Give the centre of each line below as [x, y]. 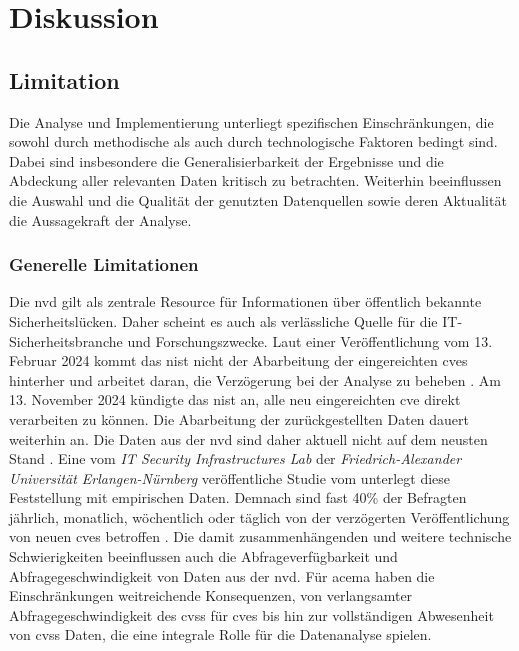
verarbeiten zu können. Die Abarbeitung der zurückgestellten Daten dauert [239, 418]
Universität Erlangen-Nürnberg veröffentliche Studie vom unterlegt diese [230, 477]
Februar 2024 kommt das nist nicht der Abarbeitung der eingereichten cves [238, 360]
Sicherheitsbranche [66, 340]
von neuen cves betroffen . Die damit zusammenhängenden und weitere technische [260, 536]
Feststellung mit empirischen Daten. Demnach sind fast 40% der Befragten [238, 497]
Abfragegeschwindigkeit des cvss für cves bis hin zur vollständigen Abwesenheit [251, 614]
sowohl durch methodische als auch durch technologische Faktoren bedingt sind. [253, 141]
